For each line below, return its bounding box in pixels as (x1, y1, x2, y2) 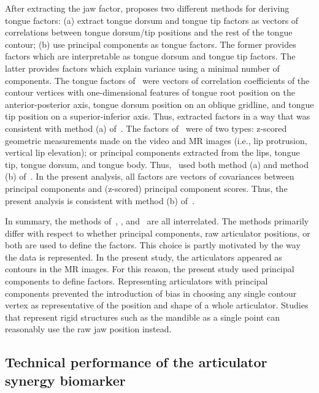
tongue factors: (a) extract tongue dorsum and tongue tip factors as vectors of (5, 13, 299, 26)
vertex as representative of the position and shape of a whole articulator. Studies (5, 299, 309, 311)
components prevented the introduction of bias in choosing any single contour (5, 286, 297, 299)
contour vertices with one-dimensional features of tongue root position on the (5, 86, 295, 99)
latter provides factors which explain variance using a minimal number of (5, 61, 280, 74)
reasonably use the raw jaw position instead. (5, 322, 172, 335)
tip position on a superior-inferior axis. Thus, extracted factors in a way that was (5, 110, 310, 123)
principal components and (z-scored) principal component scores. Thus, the (5, 181, 288, 194)
